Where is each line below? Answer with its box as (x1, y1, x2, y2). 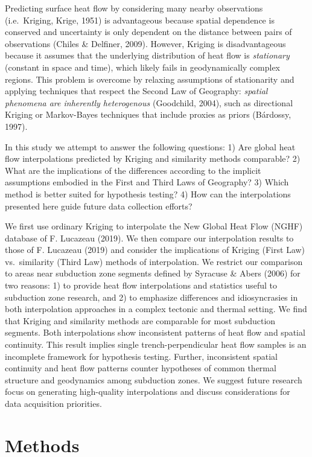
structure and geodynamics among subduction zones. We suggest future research (5, 373, 302, 386)
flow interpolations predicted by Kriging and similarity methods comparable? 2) (5, 152, 301, 165)
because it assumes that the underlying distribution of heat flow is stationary (5, 49, 290, 62)
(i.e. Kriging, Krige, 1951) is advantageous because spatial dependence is (5, 13, 275, 26)
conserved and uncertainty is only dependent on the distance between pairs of (5, 25, 292, 38)
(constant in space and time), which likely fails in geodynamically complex (5, 60, 281, 73)
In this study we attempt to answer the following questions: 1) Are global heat (5, 140, 296, 153)
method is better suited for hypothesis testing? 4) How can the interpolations (5, 187, 291, 200)
